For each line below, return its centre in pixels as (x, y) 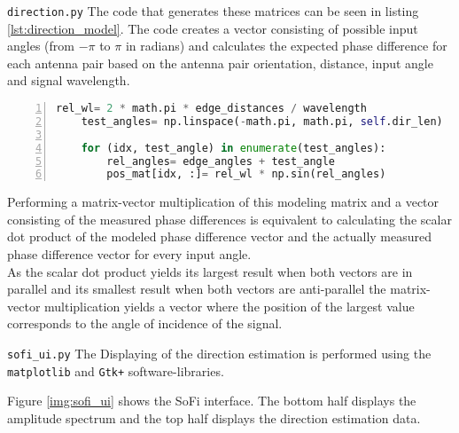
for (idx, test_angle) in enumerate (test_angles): (233, 148)
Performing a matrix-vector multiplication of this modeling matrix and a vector (223, 202)
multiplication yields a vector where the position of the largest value (229, 306)
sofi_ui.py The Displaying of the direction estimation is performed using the (219, 354)
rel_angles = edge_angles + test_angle (221, 161)
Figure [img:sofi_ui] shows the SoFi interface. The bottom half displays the (212, 401)
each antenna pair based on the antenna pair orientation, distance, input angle (220, 63)
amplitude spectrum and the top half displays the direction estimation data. (214, 417)
